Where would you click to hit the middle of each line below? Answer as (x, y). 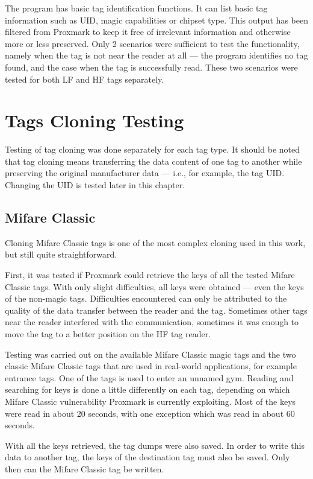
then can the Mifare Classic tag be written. (85, 468)
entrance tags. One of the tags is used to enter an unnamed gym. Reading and (149, 377)
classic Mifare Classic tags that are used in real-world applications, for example (151, 366)
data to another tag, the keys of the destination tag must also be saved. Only (147, 457)
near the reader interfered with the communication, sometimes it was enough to (152, 322)
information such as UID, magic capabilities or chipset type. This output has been (156, 20)
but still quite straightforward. (61, 254)
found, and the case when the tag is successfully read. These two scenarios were (151, 67)
